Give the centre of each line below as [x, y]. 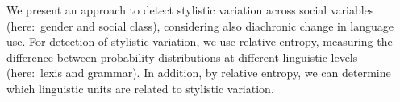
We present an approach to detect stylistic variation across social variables [190, 10]
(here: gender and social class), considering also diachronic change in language [200, 25]
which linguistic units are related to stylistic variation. [140, 88]
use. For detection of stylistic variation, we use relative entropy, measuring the [200, 41]
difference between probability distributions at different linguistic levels [182, 57]
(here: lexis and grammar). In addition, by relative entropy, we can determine [199, 73]
